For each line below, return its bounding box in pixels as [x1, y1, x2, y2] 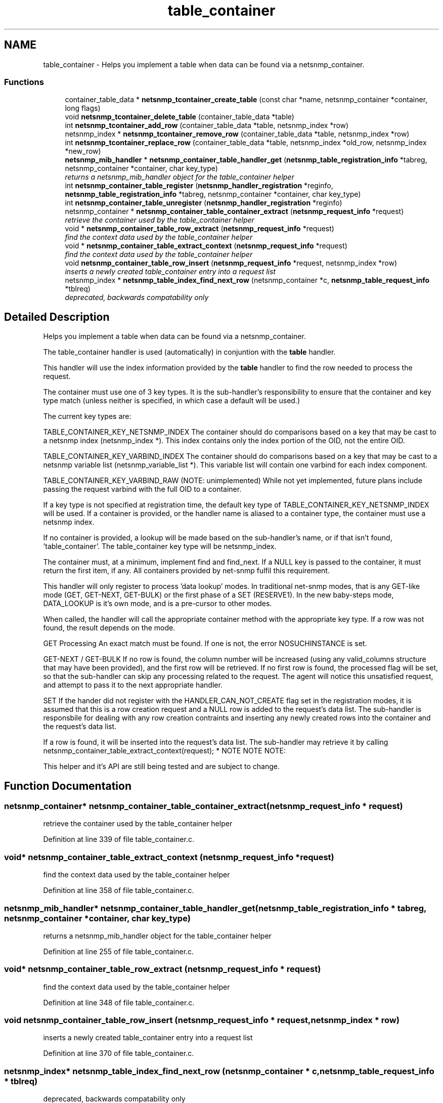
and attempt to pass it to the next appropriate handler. [43, 681, 223, 690]
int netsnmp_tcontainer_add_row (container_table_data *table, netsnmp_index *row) [65, 121, 349, 130]
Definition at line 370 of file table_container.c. [43, 1049, 194, 1058]
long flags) [65, 104, 101, 113]
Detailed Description [4, 310, 110, 323]
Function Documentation [4, 779, 131, 792]
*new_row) [65, 147, 101, 156]
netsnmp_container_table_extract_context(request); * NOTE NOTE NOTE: [43, 746, 286, 755]
